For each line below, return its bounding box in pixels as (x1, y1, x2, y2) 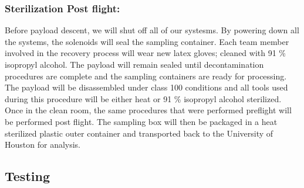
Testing (5, 167, 50, 185)
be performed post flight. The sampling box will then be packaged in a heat (5, 115, 278, 127)
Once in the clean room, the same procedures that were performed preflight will (5, 104, 292, 116)
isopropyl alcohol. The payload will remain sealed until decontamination (5, 58, 264, 70)
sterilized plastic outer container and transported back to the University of (5, 127, 273, 139)
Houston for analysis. (5, 138, 81, 151)
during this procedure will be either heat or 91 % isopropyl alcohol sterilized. (5, 92, 282, 105)
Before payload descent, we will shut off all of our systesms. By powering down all (5, 24, 299, 36)
